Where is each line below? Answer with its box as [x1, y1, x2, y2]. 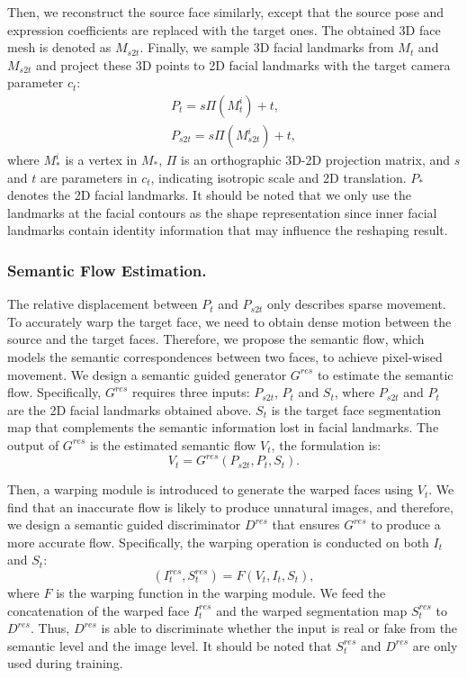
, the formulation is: [271, 435, 382, 454]
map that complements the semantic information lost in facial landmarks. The [7, 418, 439, 437]
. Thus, [30, 619, 70, 637]
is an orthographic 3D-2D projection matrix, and [181, 150, 451, 169]
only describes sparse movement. [267, 294, 446, 313]
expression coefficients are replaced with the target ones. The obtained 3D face [7, 20, 441, 39]
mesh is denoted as [7, 38, 112, 57]
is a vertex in [65, 150, 138, 169]
